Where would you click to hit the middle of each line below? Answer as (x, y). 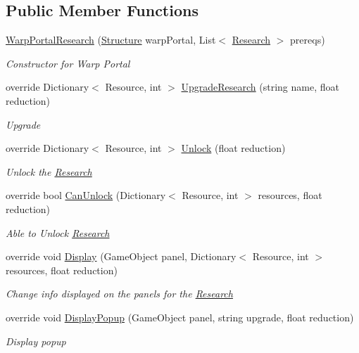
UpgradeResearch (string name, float (260, 87)
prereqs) (308, 40)
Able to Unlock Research (58, 232)
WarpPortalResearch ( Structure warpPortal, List (111, 40)
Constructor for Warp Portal (68, 63)
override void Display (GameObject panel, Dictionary (121, 256)
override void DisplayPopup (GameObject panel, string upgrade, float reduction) (180, 317)
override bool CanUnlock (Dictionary (86, 195)
